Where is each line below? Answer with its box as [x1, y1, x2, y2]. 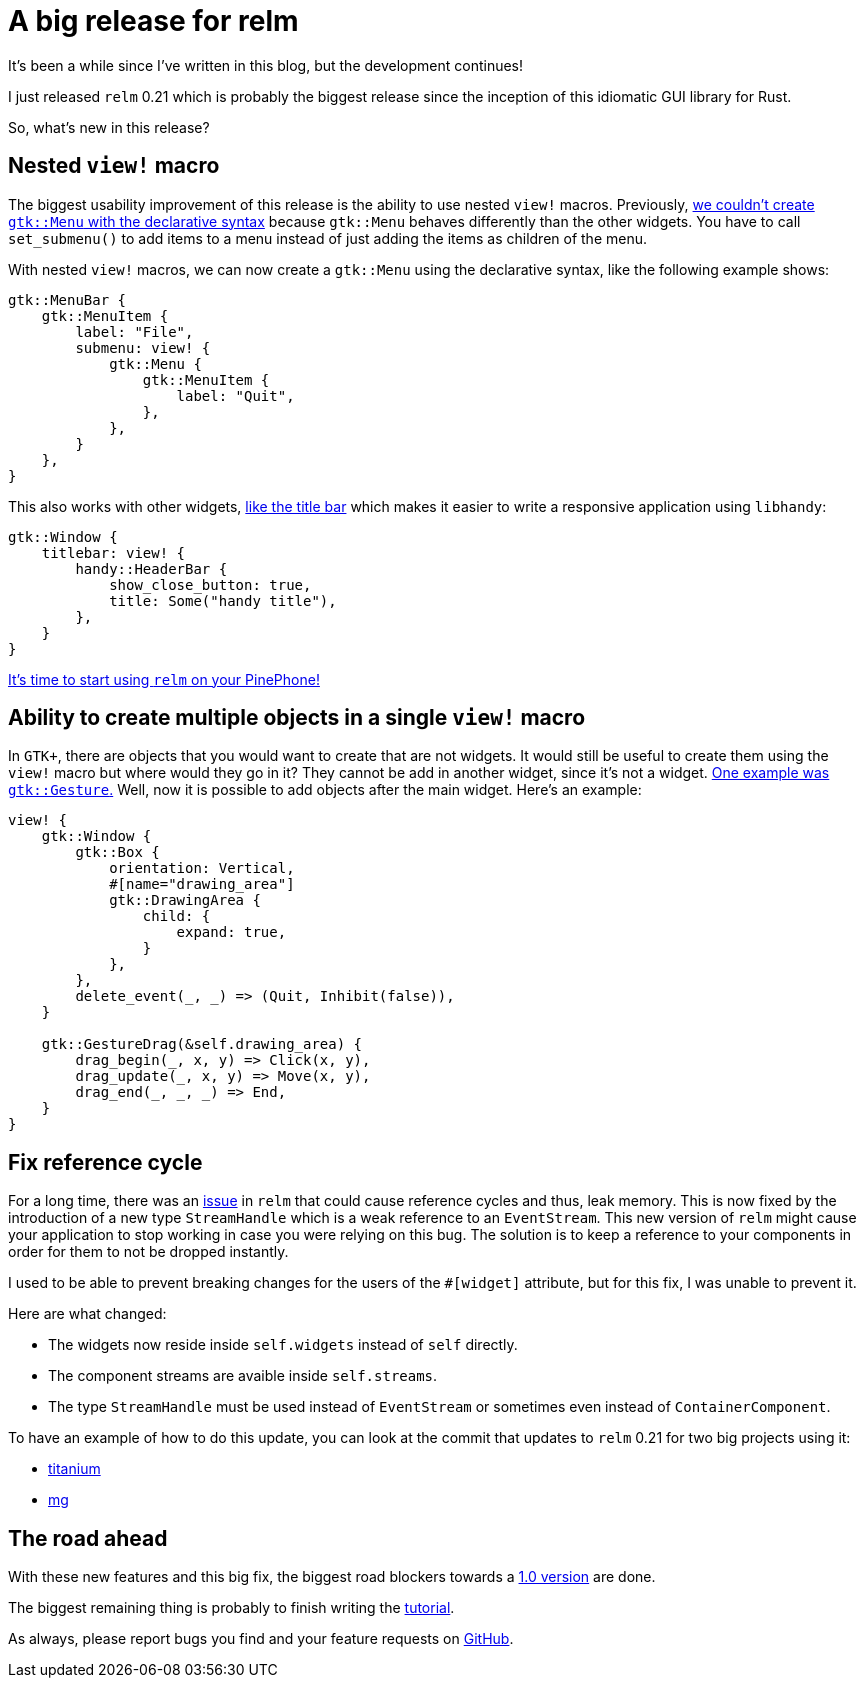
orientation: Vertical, [109, 860, 295, 877]
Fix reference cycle [8, 1149, 203, 1175]
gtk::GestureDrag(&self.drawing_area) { [41, 1036, 363, 1053]
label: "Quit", [176, 387, 295, 404]
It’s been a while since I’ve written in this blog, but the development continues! [8, 56, 524, 74]
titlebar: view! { [41, 544, 186, 561]
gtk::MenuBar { [8, 291, 127, 308]
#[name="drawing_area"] [109, 876, 295, 893]
